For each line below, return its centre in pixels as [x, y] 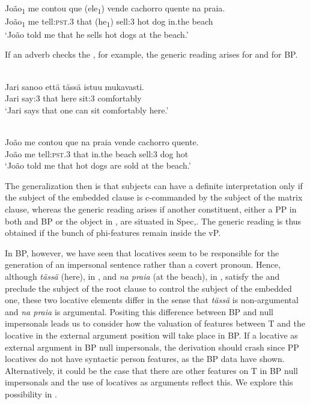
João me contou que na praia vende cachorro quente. [102, 142]
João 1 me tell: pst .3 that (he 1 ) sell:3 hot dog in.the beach [109, 22]
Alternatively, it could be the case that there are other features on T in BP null [152, 370]
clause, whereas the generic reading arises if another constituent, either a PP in [151, 209]
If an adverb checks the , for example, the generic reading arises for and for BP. [151, 54]
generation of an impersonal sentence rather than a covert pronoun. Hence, [143, 264]
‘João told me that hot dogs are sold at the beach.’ [98, 165]
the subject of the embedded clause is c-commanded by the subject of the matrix [154, 197]
